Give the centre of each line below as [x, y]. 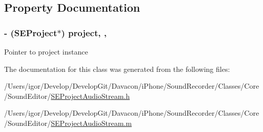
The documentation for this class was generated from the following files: [117, 69]
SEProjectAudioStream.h [90, 96]
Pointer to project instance [46, 51]
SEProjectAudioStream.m [91, 123]
